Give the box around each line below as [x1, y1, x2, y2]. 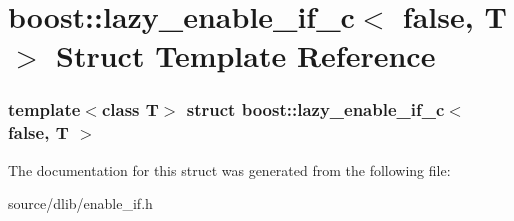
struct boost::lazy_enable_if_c [186, 97, 445, 122]
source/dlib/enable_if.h [8, 193, 153, 214]
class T [101, 97, 159, 122]
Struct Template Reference [56, 35, 436, 76]
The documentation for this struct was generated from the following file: [8, 159, 451, 180]
